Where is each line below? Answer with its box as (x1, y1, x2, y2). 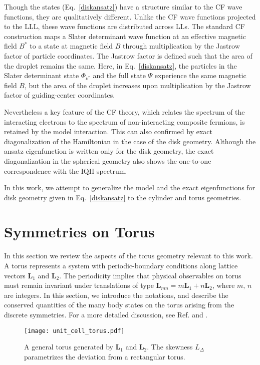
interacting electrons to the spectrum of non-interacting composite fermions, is (4, 116, 245, 127)
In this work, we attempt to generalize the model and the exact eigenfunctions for (4, 182, 255, 193)
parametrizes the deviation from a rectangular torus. (24, 351, 185, 361)
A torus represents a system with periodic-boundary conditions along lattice (4, 260, 238, 270)
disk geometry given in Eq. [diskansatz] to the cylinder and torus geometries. (4, 192, 241, 202)
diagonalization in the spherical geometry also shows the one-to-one (4, 155, 211, 166)
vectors (4, 270, 26, 280)
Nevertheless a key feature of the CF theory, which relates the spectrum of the (4, 106, 245, 117)
